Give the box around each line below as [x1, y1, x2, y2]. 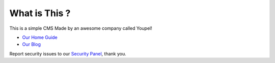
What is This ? [9, 8, 71, 19]
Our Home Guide [22, 34, 58, 40]
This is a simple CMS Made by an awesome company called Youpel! [9, 25, 152, 31]
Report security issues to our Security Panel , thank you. [9, 50, 127, 56]
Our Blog [22, 41, 41, 47]
